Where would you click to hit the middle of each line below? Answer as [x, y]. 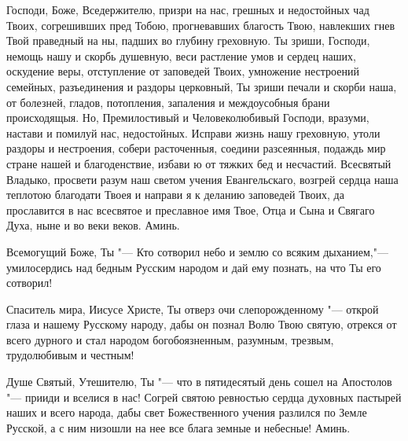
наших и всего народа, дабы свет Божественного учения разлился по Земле [187, 412]
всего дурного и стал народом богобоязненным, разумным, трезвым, [170, 339]
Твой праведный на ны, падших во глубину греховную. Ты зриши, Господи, [188, 40]
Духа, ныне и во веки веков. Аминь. [93, 225]
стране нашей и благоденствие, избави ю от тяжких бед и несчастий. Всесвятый [199, 163]
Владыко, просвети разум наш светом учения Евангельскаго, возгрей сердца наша [202, 179]
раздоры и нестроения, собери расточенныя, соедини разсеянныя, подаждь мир [196, 148]
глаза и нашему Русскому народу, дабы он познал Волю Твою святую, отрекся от [202, 324]
